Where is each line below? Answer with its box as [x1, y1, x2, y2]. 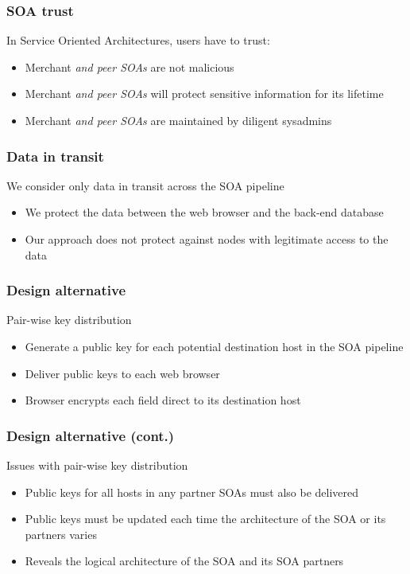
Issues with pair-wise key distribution [6, 457, 188, 473]
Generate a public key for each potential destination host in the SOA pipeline [25, 338, 404, 354]
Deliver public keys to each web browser [25, 365, 220, 381]
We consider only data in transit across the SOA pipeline [6, 177, 284, 193]
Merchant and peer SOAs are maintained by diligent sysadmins [25, 112, 332, 128]
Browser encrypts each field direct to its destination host [25, 392, 301, 408]
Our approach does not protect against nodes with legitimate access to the [25, 231, 389, 247]
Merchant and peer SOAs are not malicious [25, 58, 234, 75]
